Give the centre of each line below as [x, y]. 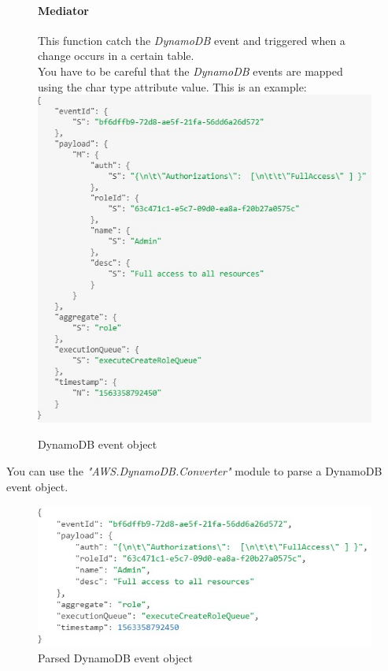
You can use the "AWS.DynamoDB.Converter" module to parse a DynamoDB [194, 470]
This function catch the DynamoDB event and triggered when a [192, 40]
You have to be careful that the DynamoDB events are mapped [190, 71]
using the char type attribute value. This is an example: [172, 86]
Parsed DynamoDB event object [115, 658]
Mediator [63, 10]
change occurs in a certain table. [116, 56]
